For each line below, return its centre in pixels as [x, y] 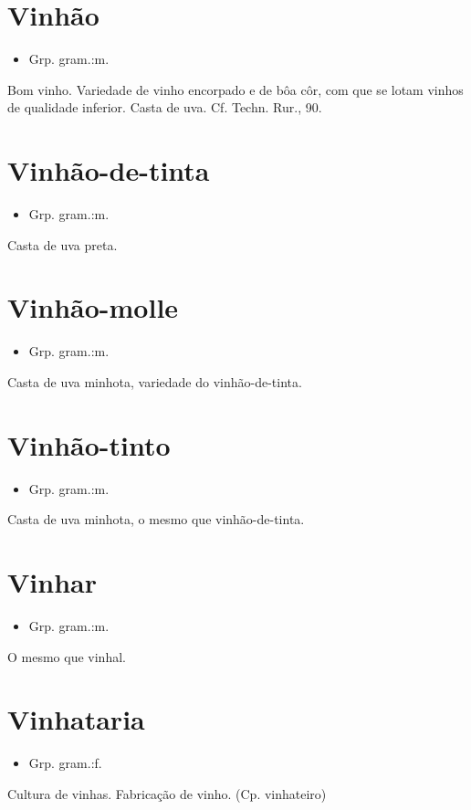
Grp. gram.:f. [65, 763]
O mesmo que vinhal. [67, 656]
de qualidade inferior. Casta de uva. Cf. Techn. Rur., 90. [165, 107]
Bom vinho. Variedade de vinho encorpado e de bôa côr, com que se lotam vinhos [235, 89]
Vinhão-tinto [89, 444]
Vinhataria [76, 719]
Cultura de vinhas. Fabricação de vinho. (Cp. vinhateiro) [167, 793]
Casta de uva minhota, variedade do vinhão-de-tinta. [155, 381]
